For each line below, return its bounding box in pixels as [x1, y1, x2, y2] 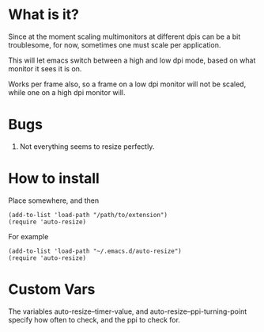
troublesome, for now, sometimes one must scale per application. [8, 40, 221, 49]
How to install [8, 170, 100, 188]
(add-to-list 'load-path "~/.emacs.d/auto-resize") [8, 247, 182, 255]
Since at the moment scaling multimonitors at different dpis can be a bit [8, 32, 241, 41]
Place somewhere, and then [8, 196, 100, 205]
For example [8, 231, 49, 241]
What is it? [8, 6, 80, 24]
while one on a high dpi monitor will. [8, 87, 126, 97]
